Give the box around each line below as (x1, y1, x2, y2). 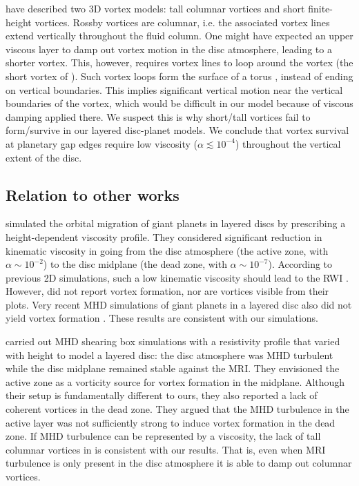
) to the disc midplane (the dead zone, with (43, 257, 227, 271)
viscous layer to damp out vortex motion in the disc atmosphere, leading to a (6, 41, 332, 56)
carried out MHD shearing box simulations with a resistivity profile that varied (6, 334, 340, 349)
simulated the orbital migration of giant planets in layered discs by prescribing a (6, 216, 346, 231)
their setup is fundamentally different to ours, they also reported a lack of (6, 388, 318, 402)
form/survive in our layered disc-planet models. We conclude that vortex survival (6, 123, 349, 137)
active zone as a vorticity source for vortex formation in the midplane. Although (6, 374, 345, 389)
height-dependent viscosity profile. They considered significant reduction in (6, 229, 322, 244)
